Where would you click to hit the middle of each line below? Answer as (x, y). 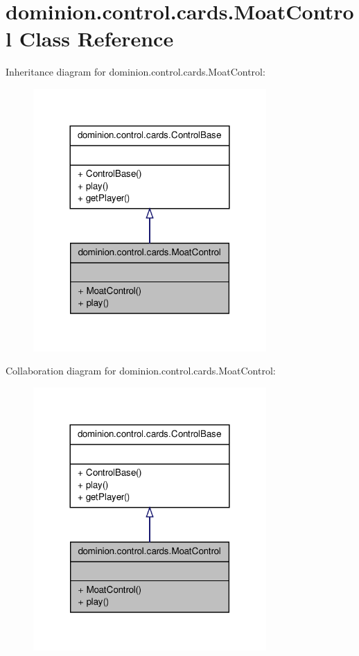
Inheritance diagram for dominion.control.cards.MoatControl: (135, 72)
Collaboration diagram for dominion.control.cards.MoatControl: (141, 371)
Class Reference (96, 38)
